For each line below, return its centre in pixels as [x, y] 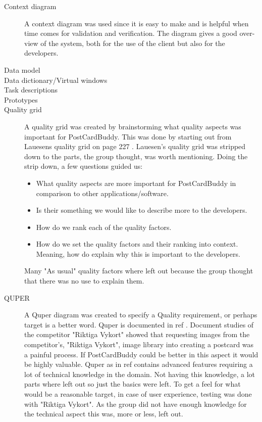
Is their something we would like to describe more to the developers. [142, 210]
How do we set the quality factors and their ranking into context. [137, 244]
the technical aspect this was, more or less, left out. [104, 414]
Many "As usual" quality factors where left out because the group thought [139, 271]
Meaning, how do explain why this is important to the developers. [138, 253]
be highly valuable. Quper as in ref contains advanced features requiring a [139, 364]
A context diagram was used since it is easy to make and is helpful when [137, 23]
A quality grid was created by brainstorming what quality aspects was [133, 126]
